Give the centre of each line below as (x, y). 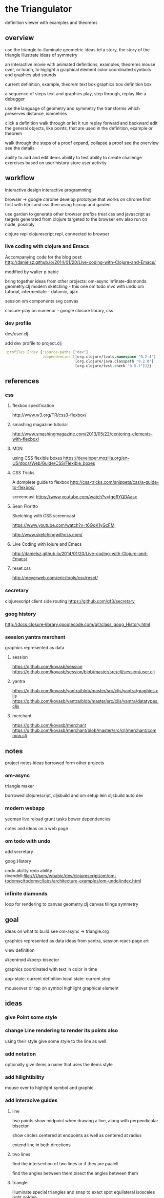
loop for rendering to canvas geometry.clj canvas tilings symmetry (72, 904)
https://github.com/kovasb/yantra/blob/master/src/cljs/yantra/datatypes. (85, 701)
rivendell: (14, 876)
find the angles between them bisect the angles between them (75, 1173)
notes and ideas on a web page (37, 828)
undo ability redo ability (29, 870)
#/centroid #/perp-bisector (32, 960)
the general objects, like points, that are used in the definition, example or (79, 128)
